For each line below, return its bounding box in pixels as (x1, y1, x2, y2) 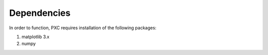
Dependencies (9, 7, 70, 18)
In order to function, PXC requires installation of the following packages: (9, 25, 156, 31)
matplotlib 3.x (21, 34, 50, 40)
